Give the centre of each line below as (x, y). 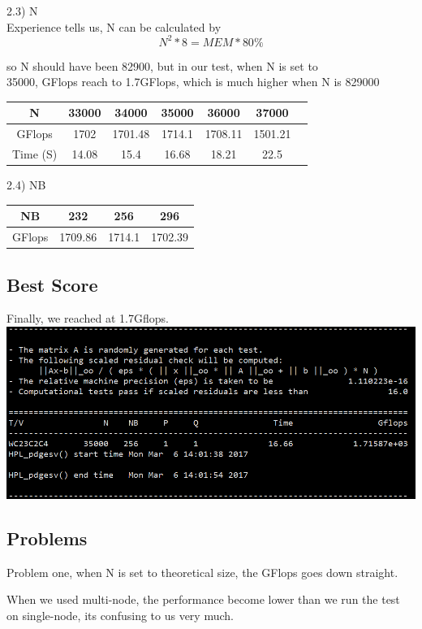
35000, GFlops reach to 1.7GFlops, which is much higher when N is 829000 (193, 82)
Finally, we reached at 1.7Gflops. (88, 318)
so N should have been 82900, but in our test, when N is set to (162, 65)
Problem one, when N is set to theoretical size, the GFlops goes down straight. (202, 572)
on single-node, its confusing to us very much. (120, 615)
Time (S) (35, 154)
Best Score (52, 284)
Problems (47, 538)
